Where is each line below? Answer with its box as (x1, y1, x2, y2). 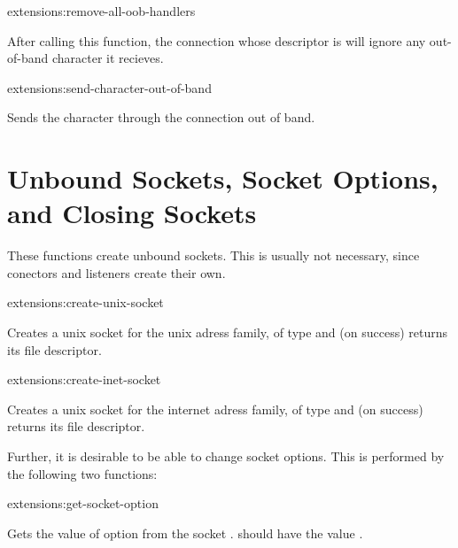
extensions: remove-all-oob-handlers (7, 2, 196, 19)
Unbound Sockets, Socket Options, (7, 160, 439, 197)
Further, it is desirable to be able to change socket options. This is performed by (7, 447, 445, 466)
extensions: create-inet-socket (7, 370, 161, 389)
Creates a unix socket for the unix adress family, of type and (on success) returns (7, 323, 448, 342)
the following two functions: (7, 464, 158, 482)
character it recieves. (51, 49, 164, 67)
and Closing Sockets (7, 195, 257, 231)
